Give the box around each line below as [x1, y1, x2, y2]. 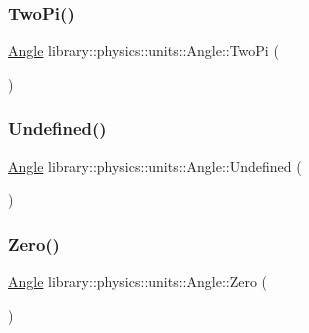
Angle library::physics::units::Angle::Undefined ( [8, 155, 302, 176]
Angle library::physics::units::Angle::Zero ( [8, 271, 268, 292]
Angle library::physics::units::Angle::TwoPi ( [8, 40, 279, 61]
